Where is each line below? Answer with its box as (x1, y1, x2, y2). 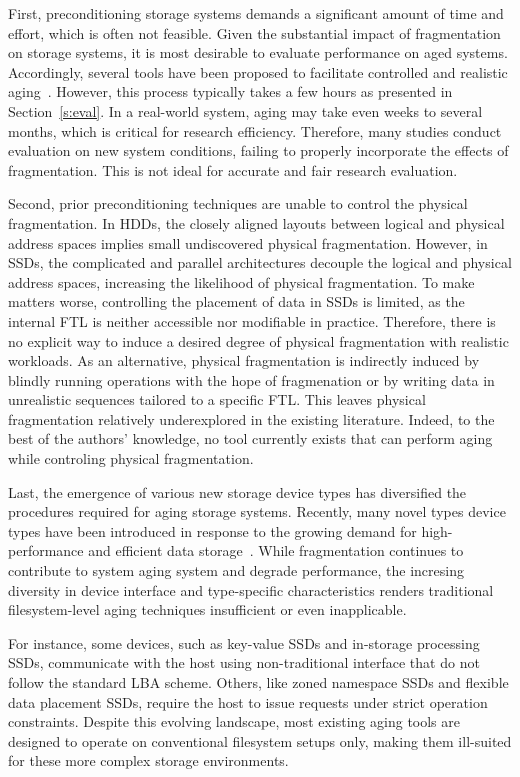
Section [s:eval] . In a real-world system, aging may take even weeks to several (8, 100, 483, 121)
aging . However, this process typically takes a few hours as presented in (8, 81, 453, 102)
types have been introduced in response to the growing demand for (8, 520, 417, 541)
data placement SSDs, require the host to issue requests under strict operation (8, 691, 488, 712)
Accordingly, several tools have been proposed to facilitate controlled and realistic (8, 61, 508, 82)
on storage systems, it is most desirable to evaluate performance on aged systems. (8, 42, 508, 63)
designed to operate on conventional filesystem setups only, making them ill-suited (8, 730, 512, 751)
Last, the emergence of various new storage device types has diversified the (8, 481, 467, 502)
